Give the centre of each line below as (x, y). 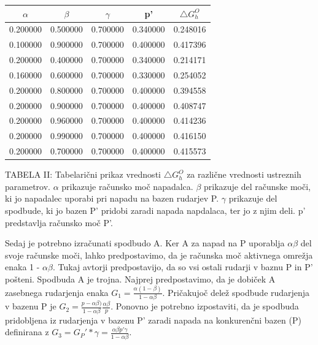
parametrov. (28, 186)
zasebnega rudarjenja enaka (57, 292)
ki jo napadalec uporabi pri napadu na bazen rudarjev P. (112, 198)
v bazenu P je (31, 306)
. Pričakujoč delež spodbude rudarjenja (236, 292)
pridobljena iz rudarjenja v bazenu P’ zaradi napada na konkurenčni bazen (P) (153, 320)
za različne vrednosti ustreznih (244, 174)
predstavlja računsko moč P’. (59, 222)
